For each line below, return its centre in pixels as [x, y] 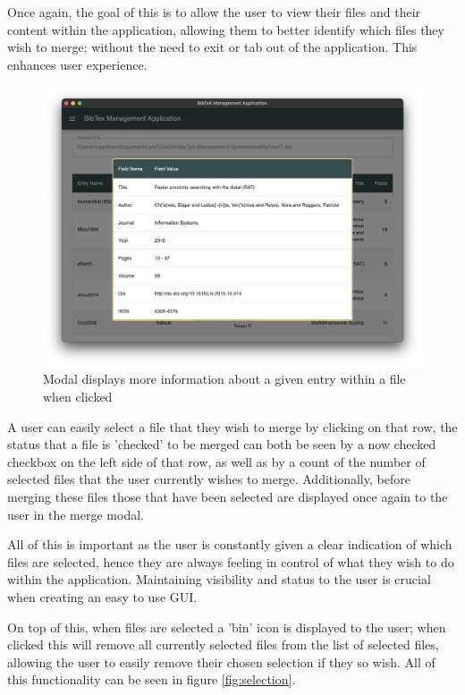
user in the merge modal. [76, 514]
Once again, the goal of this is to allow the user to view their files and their [214, 12]
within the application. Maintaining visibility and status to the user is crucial [219, 579]
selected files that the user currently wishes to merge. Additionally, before [209, 479]
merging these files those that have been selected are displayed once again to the [228, 496]
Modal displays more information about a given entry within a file [224, 379]
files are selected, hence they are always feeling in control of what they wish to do [231, 561]
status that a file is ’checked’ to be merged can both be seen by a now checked [222, 444]
